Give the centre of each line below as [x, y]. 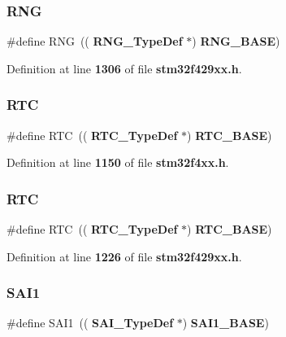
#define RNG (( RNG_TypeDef [95, 41]
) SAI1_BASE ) [225, 323]
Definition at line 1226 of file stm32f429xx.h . [124, 256]
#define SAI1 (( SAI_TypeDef [90, 323]
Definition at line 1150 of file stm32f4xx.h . [118, 162]
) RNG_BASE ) [236, 41]
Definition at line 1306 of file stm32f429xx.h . [124, 68]
